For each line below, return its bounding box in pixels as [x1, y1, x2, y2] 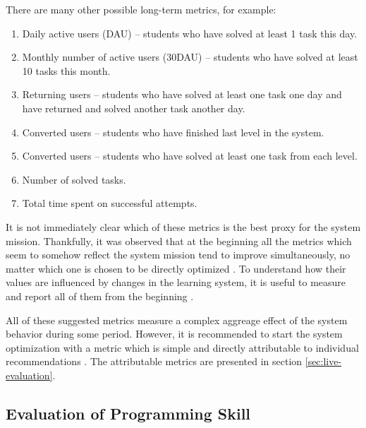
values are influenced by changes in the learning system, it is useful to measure [6, 275, 346, 290]
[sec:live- [305, 354, 342, 369]
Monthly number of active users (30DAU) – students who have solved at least [22, 49, 358, 64]
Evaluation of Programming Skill [6, 402, 251, 424]
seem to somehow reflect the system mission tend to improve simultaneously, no [6, 247, 350, 262]
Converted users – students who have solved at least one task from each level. [22, 148, 358, 163]
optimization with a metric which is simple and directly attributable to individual [6, 340, 359, 355]
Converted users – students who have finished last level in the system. [22, 124, 324, 139]
